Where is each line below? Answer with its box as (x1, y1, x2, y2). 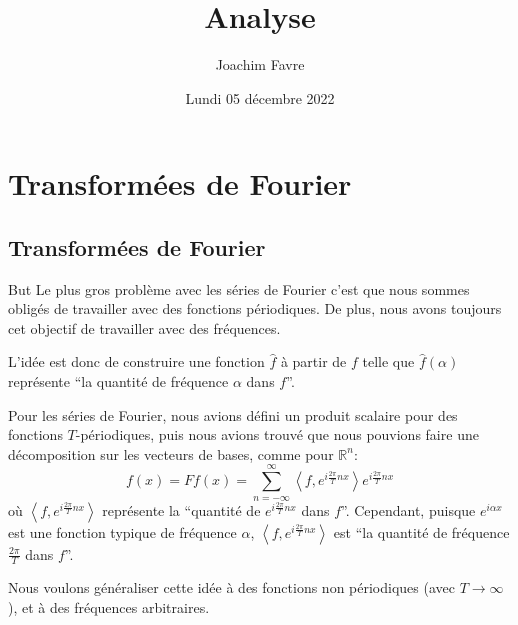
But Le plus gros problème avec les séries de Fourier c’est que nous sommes (8, 278, 470, 299)
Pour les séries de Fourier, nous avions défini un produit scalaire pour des (8, 404, 458, 425)
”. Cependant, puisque (341, 499, 476, 520)
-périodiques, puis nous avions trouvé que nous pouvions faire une (75, 424, 479, 445)
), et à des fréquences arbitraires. (8, 597, 210, 618)
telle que (362, 351, 415, 372)
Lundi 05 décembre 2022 (185, 87, 335, 108)
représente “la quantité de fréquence (8, 371, 229, 392)
